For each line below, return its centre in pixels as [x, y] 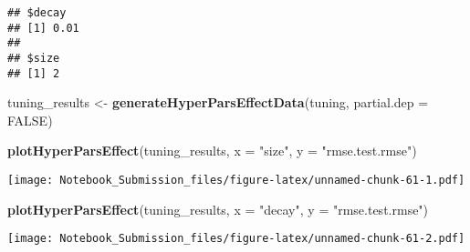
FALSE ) [30, 120]
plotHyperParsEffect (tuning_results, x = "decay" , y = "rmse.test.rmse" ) [218, 209]
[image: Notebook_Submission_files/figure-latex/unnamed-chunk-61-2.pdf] [236, 239]
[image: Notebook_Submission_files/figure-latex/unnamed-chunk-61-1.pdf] [236, 181]
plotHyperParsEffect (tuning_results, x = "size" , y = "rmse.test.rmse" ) [212, 151]
